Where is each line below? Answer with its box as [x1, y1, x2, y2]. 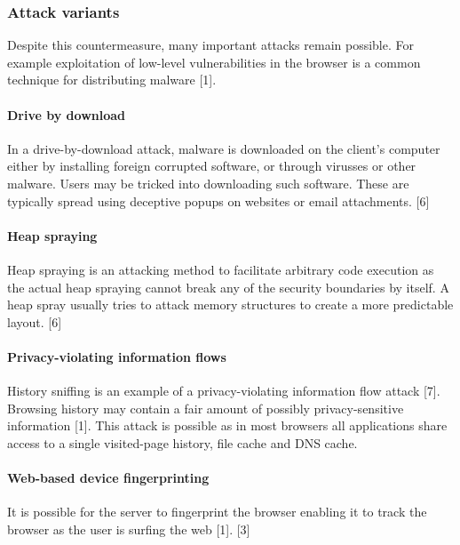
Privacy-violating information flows [7, 347, 226, 365]
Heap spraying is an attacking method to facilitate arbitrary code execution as [7, 260, 434, 278]
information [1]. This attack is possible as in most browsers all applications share [7, 416, 448, 435]
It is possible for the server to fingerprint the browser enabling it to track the [7, 502, 427, 521]
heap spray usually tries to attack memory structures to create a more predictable [7, 295, 454, 314]
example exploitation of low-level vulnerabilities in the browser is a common [7, 52, 421, 71]
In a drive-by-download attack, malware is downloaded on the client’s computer [7, 139, 440, 157]
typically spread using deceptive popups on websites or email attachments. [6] [7, 191, 430, 210]
